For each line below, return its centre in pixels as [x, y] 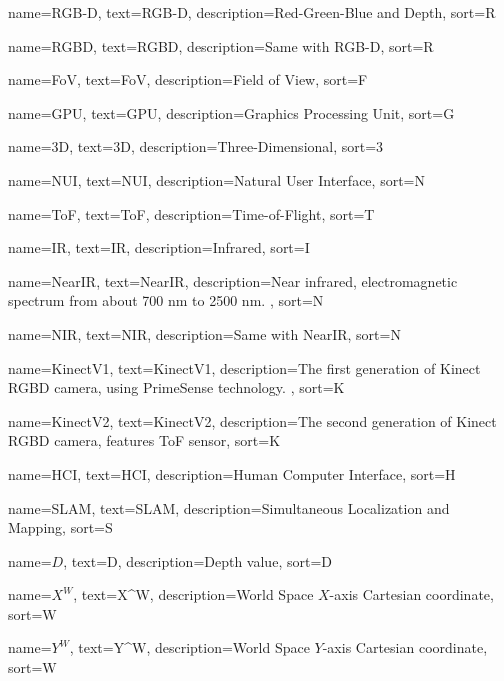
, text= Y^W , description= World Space [189, 647]
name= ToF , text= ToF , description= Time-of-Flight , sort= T [191, 213]
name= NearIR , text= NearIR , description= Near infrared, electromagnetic [233, 280]
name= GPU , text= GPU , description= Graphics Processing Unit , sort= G [231, 112]
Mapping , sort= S [60, 527]
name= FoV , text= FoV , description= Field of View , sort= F [188, 79]
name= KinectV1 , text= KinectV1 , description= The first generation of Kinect [244, 367]
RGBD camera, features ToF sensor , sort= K [144, 440]
